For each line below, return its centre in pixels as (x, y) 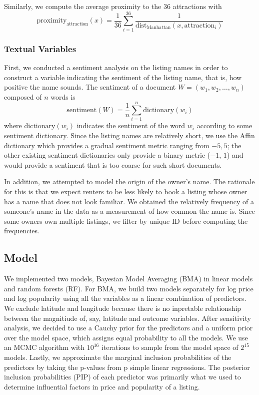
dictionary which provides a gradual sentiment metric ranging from (107, 145)
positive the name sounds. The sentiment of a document (90, 87)
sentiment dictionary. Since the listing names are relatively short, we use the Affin (129, 135)
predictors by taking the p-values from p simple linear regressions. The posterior (127, 367)
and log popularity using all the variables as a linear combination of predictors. (125, 298)
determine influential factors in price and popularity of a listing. (102, 386)
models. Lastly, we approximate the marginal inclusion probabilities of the (118, 357)
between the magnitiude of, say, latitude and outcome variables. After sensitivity (127, 318)
